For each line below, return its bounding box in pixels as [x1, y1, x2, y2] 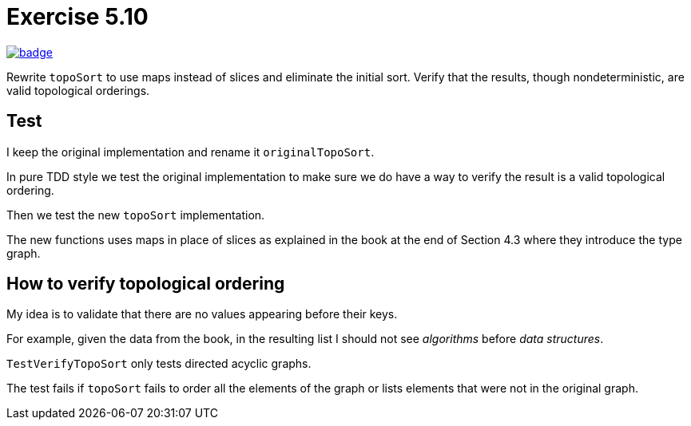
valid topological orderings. [6, 83, 150, 97]
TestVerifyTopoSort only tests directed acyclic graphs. [6, 357, 312, 371]
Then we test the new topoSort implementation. [6, 207, 265, 222]
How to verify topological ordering [6, 274, 285, 294]
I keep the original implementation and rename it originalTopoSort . [6, 144, 375, 159]
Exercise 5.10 [6, 3, 149, 30]
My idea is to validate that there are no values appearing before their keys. [6, 307, 398, 321]
